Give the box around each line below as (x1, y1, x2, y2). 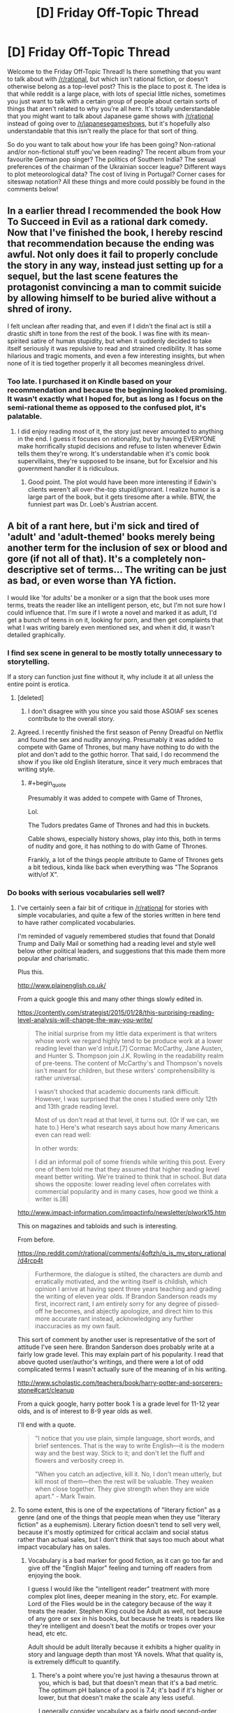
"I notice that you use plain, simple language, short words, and (34, 1434, 215, 1443)
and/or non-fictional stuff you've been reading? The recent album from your (7, 147, 226, 156)
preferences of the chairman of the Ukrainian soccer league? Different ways (7, 162, 226, 170)
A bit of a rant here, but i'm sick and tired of (7, 520, 200, 532)
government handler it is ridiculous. (17, 465, 120, 473)
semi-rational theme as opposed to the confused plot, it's (7, 402, 206, 412)
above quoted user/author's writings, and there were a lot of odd (17, 1357, 204, 1366)
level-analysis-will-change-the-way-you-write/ (17, 1016, 153, 1024)
